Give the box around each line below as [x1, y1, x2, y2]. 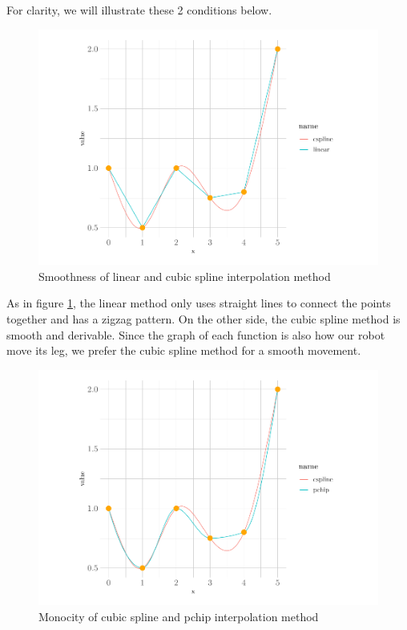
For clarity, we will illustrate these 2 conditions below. [6, 2, 272, 18]
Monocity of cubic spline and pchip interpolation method [38, 608, 319, 624]
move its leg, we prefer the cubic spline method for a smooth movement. [6, 342, 361, 359]
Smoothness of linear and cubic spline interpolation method [38, 267, 331, 284]
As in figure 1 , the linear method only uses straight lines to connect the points [6, 295, 391, 311]
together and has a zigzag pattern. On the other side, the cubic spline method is [6, 310, 401, 327]
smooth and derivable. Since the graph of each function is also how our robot [6, 326, 385, 343]
